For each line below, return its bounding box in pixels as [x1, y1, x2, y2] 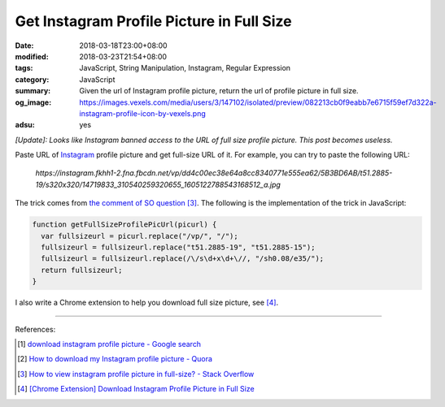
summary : [15, 86, 51, 96]
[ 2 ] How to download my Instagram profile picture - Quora [17, 354, 213, 364]
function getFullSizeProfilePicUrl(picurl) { [32, 220, 217, 229]
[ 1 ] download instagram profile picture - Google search [17, 339, 202, 349]
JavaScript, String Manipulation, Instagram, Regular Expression [79, 63, 291, 73]
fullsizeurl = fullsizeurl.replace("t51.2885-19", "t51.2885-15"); [41, 243, 316, 252]
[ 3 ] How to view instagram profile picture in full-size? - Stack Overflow [17, 369, 255, 379]
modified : [15, 51, 49, 61]
